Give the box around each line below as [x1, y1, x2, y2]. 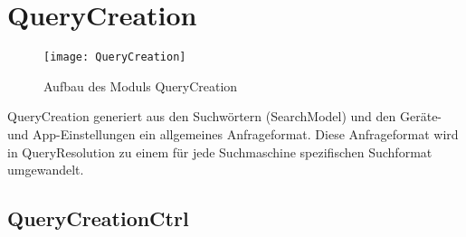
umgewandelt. [7, 160, 84, 179]
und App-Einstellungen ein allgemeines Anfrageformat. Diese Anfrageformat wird [7, 124, 459, 143]
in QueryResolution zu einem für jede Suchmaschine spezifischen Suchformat [7, 142, 433, 161]
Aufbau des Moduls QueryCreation [43, 76, 238, 95]
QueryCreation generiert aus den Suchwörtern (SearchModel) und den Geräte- [7, 107, 442, 126]
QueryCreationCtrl [7, 204, 189, 232]
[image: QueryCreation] [43, 51, 186, 64]
